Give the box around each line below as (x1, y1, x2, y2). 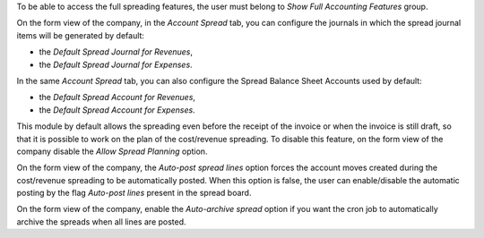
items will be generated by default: (16, 30, 145, 40)
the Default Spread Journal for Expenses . (39, 59, 193, 70)
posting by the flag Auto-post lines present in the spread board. (16, 188, 252, 199)
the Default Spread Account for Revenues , (39, 92, 196, 103)
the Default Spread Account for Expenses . (39, 104, 196, 115)
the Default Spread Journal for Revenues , (39, 47, 193, 57)
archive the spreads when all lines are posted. (16, 216, 187, 227)
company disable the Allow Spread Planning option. (16, 146, 208, 157)
